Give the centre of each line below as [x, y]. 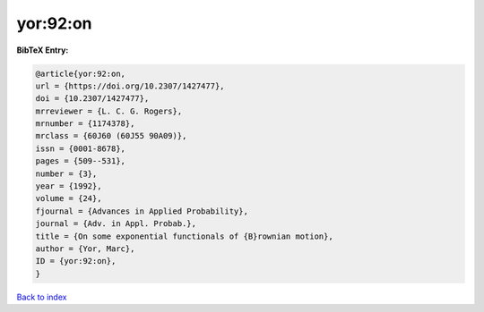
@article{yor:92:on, [80, 73]
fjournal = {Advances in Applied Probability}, [142, 211]
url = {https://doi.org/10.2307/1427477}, [130, 86]
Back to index [42, 297]
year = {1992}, [69, 186]
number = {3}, [66, 173]
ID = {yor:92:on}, [76, 261]
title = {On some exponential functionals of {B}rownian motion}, [184, 236]
